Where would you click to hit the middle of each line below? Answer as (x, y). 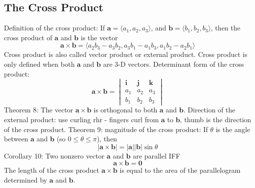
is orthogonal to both (126, 110)
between (16, 139)
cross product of (28, 37)
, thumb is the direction (216, 119)
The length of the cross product (52, 170)
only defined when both (39, 64)
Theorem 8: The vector (39, 110)
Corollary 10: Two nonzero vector (54, 155)
